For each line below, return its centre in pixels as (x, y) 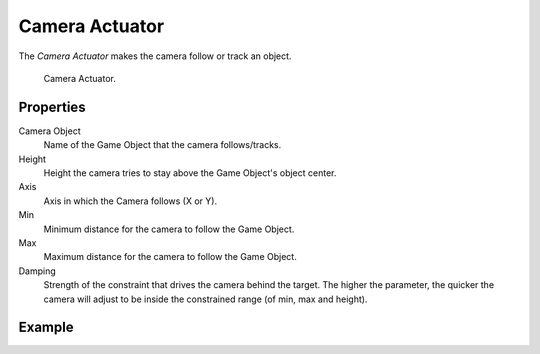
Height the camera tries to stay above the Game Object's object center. (190, 173)
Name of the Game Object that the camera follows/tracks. (162, 145)
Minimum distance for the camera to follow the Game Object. (169, 229)
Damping (37, 271)
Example (46, 327)
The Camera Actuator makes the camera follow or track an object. (155, 56)
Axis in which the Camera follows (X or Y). (130, 201)
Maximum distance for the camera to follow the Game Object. (170, 257)
